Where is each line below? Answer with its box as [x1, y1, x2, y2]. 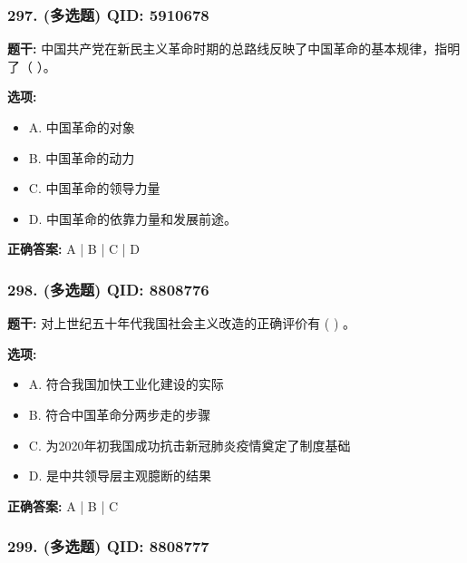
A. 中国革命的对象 [28, 118, 135, 136]
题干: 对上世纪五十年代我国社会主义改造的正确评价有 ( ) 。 [7, 314, 356, 333]
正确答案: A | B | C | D [7, 239, 140, 258]
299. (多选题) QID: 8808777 [7, 535, 209, 558]
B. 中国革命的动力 [28, 148, 135, 167]
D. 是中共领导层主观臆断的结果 [28, 466, 212, 485]
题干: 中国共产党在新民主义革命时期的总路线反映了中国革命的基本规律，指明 [7, 39, 461, 58]
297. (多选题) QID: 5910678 [7, 3, 209, 25]
